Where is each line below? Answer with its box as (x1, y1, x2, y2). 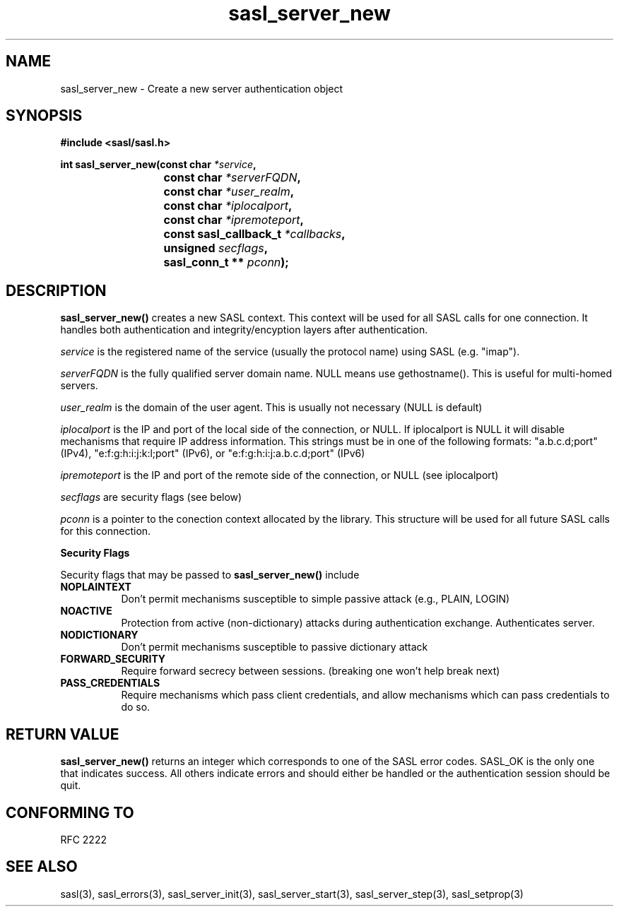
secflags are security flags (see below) (60, 491, 242, 504)
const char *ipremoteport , (163, 213, 304, 227)
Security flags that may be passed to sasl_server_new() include (60, 569, 360, 581)
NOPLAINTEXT (60, 581, 131, 593)
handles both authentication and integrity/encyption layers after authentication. (60, 324, 428, 336)
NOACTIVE (60, 605, 112, 617)
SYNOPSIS (6, 107, 83, 125)
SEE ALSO (6, 858, 78, 876)
